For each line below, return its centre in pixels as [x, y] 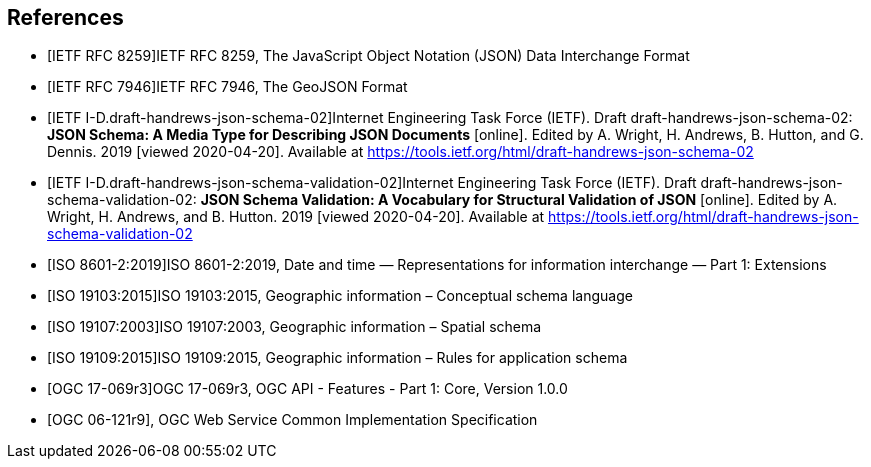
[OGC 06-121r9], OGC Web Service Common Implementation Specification [292, 420]
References [65, 17]
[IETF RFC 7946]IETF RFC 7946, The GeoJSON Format [227, 87]
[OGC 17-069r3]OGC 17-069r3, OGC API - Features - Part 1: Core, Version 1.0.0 [307, 389]
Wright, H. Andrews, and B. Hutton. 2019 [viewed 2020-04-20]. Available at [296, 217]
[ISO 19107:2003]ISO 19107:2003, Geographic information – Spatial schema [294, 327]
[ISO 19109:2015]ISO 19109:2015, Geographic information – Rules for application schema [337, 358]
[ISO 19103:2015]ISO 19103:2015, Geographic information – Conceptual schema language [340, 296]
